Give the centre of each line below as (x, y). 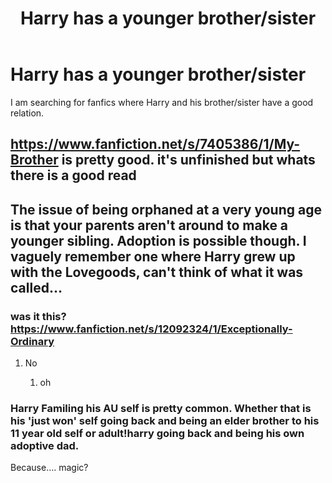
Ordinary (32, 341)
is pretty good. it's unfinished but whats (188, 160)
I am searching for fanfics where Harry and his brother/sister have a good (162, 102)
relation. (27, 113)
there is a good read (73, 175)
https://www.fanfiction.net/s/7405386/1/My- (155, 144)
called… (36, 287)
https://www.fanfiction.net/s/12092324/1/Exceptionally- (151, 329)
